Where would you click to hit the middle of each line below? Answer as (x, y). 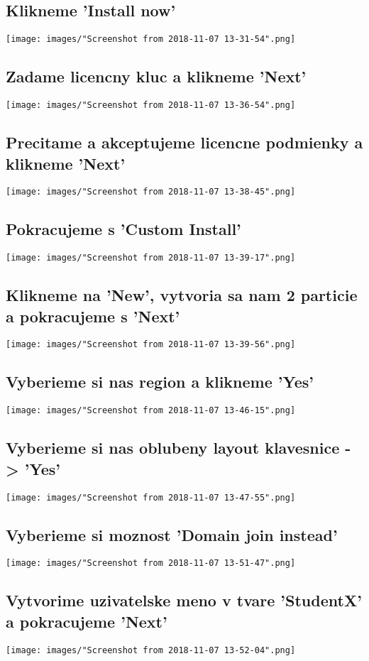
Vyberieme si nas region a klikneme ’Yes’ (160, 382)
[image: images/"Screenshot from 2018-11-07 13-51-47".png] (151, 563)
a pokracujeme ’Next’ (87, 621)
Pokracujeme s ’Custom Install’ (123, 229)
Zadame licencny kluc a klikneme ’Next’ (156, 76)
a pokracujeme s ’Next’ (93, 316)
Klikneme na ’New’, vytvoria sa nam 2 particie (182, 295)
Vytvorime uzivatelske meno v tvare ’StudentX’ (184, 600)
